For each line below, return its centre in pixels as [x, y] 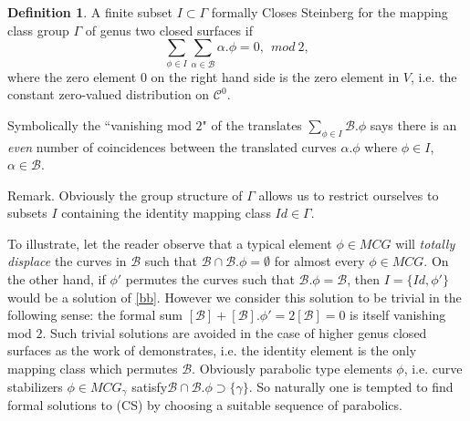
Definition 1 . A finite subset [90, 12]
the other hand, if [57, 279]
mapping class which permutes [93, 369]
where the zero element [72, 76]
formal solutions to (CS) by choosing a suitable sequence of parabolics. [205, 405]
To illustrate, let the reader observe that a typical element [170, 243]
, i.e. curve [433, 369]
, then [364, 279]
